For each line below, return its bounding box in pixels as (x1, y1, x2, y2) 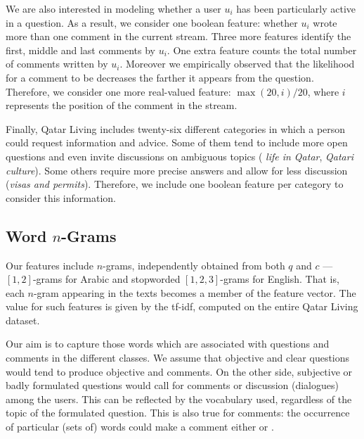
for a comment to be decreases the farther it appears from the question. (6, 70, 314, 84)
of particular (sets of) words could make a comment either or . (6, 419, 274, 434)
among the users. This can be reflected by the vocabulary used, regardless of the (6, 391, 352, 406)
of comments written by (6, 56, 108, 71)
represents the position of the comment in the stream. (6, 98, 238, 113)
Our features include (6, 257, 94, 272)
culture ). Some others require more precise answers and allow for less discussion (6, 163, 348, 177)
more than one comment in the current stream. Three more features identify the (6, 29, 351, 44)
